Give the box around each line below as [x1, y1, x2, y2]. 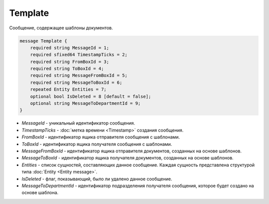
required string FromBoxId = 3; [30, 59, 110, 65]
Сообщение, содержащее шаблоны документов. [9, 25, 113, 31]
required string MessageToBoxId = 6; [30, 79, 123, 85]
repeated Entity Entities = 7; [30, 87, 107, 92]
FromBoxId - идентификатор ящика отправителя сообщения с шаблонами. [21, 134, 180, 140]
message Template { [19, 38, 67, 44]
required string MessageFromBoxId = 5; [30, 72, 128, 78]
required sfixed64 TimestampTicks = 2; [30, 52, 128, 58]
